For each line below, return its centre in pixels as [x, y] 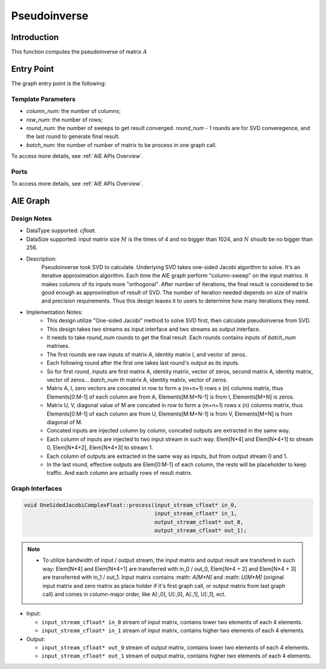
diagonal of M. [65, 422]
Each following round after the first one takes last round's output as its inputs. [143, 363]
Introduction [35, 37]
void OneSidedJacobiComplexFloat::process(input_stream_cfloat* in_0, [131, 505]
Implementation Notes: [54, 312]
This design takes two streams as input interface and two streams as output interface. [154, 329]
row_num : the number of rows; [64, 119]
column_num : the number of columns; [73, 111]
